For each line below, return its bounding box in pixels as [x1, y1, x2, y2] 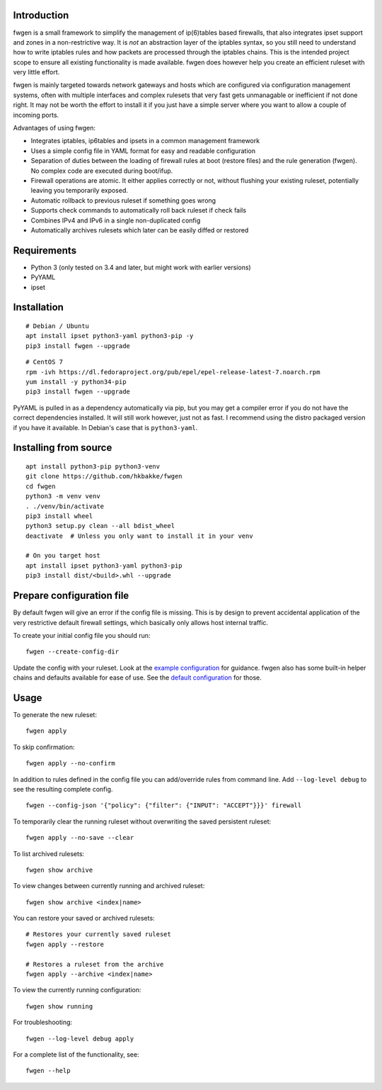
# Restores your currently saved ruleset [25, 931, 171, 938]
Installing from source [13, 442, 112, 454]
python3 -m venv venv [25, 493, 100, 500]
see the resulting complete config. [13, 785, 113, 793]
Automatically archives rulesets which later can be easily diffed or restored [30, 225, 249, 234]
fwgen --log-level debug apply [25, 1035, 134, 1043]
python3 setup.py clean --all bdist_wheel [25, 522, 175, 530]
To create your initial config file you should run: [13, 631, 151, 639]
